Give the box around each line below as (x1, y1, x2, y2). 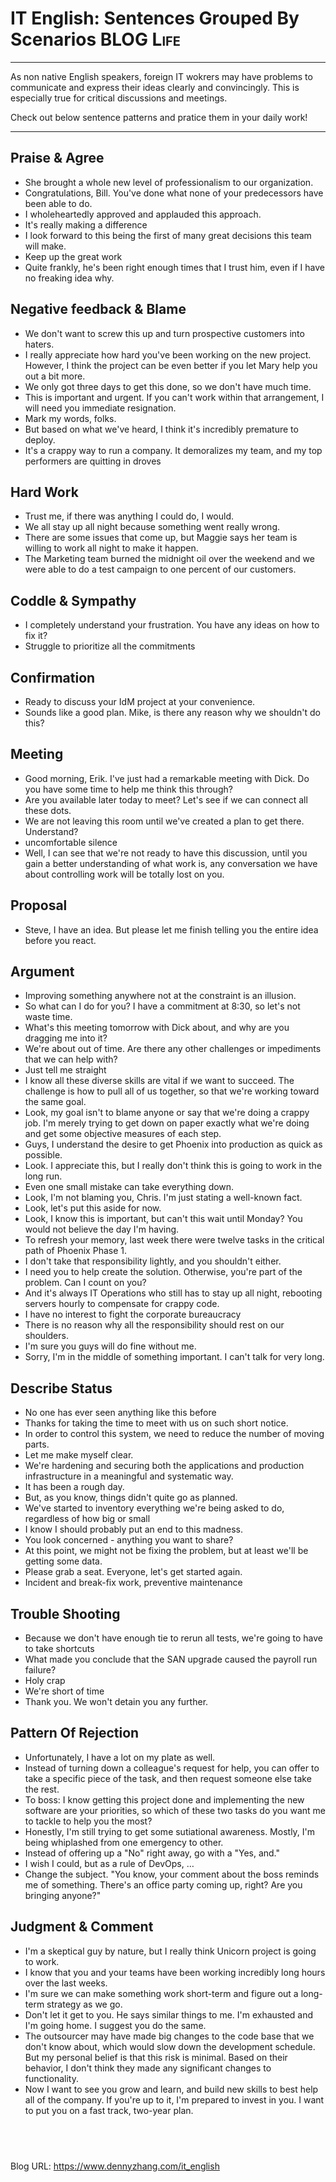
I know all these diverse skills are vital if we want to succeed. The (24, 1075, 295, 1087)
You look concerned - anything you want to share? (24, 1534, 234, 1546)
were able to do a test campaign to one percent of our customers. (24, 563, 297, 576)
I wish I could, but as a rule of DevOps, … (24, 1857, 195, 1869)
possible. (24, 1149, 63, 1161)
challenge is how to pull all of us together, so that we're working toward (24, 1085, 320, 1097)
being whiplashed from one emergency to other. (24, 1836, 224, 1848)
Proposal (10, 897, 68, 914)
